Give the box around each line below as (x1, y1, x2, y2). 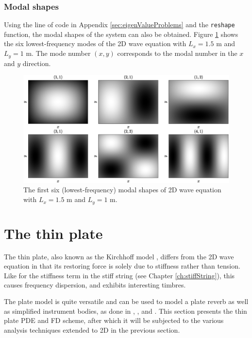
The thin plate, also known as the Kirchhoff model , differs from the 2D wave (4, 251, 234, 261)
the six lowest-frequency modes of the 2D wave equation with (4, 38, 186, 49)
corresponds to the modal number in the (117, 48, 237, 58)
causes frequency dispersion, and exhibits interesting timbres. (4, 280, 186, 290)
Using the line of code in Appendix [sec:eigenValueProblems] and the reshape (4, 19, 235, 30)
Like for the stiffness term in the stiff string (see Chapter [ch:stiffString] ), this (4, 270, 235, 280)
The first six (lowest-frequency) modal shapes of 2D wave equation (23, 185, 221, 195)
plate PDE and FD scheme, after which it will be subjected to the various (4, 315, 224, 325)
